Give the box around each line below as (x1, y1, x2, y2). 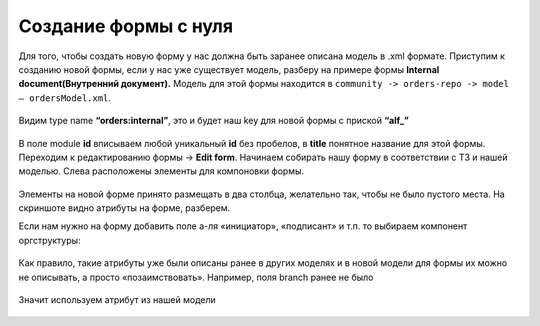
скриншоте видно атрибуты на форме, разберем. (18, 202, 231, 214)
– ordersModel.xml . (18, 91, 112, 104)
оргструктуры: (18, 234, 81, 246)
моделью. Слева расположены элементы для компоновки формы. (18, 165, 305, 177)
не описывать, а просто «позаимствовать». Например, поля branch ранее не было (18, 271, 374, 283)
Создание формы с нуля (18, 15, 234, 37)
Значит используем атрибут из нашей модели (18, 294, 216, 306)
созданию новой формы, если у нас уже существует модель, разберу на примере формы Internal (18, 63, 440, 75)
